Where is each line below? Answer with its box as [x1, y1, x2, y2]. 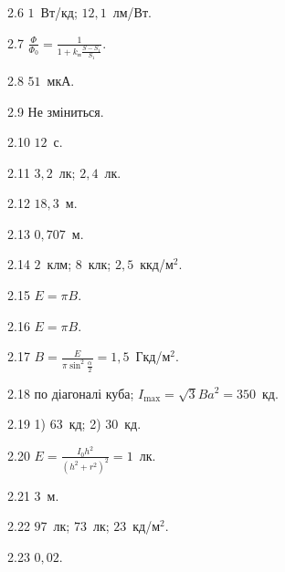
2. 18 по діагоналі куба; [7, 383, 134, 402]
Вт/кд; [40, 3, 78, 22]
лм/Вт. [112, 3, 152, 22]
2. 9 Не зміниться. [7, 101, 104, 120]
